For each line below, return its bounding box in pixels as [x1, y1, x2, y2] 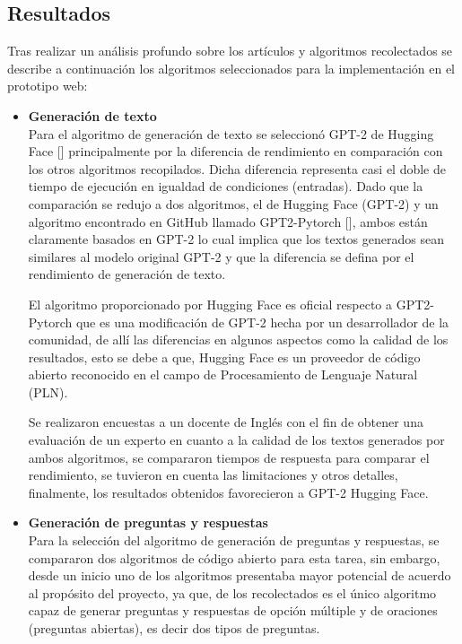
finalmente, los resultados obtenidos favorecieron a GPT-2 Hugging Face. [28, 483, 429, 501]
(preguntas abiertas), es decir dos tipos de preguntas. [28, 619, 320, 638]
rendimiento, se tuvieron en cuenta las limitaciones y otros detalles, [28, 466, 398, 484]
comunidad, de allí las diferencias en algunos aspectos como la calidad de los [28, 330, 449, 349]
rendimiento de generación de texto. [28, 265, 226, 283]
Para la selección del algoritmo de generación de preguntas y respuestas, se [28, 531, 440, 550]
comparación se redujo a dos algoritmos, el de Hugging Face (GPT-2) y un [28, 194, 439, 213]
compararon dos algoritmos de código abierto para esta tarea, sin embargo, [28, 548, 440, 567]
